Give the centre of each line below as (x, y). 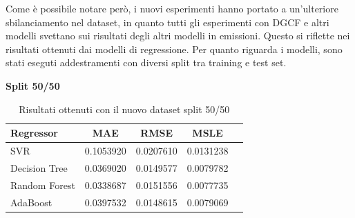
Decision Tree (39, 167)
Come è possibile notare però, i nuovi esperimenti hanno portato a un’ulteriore (172, 8)
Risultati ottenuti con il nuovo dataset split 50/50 (124, 109)
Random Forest (43, 185)
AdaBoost (31, 202)
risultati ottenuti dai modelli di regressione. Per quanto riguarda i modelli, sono (174, 49)
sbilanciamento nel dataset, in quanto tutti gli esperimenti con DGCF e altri (167, 22)
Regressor (34, 133)
